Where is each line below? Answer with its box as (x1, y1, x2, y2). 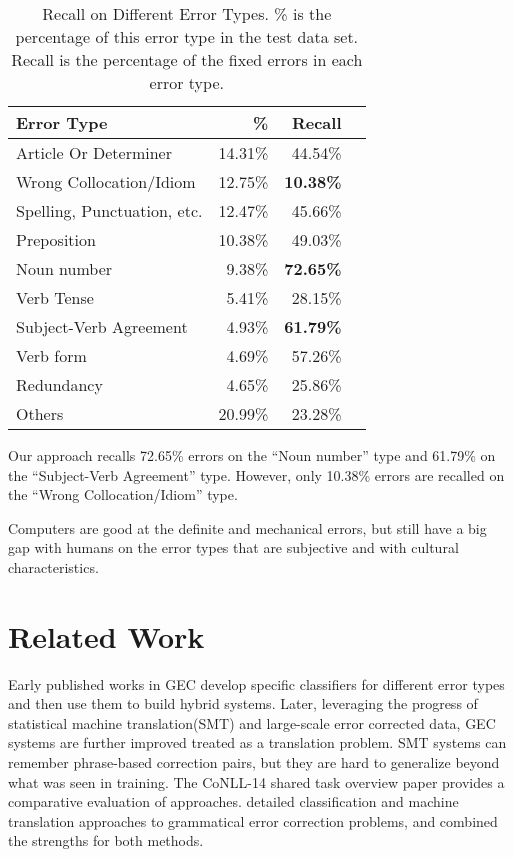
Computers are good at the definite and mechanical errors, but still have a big (8, 517, 487, 538)
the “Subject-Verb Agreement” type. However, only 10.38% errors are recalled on (8, 464, 505, 485)
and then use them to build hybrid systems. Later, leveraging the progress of (8, 693, 478, 714)
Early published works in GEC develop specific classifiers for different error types (8, 673, 505, 694)
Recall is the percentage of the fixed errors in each (11, 48, 363, 71)
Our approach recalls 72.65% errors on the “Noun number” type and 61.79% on (8, 445, 496, 465)
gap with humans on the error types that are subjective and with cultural (8, 537, 459, 558)
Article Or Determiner (16, 141, 172, 164)
